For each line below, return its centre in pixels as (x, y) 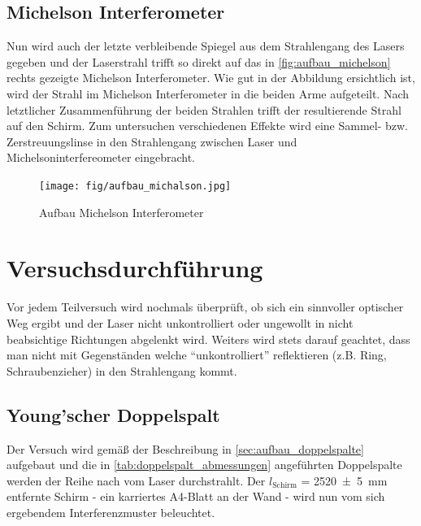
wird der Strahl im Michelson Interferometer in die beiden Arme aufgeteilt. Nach (208, 93)
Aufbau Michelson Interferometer (122, 212)
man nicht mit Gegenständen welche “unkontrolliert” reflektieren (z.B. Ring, (197, 355)
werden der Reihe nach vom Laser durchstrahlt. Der (136, 480)
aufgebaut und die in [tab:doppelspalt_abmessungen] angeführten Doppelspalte (204, 465)
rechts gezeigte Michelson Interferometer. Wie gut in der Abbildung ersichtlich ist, (211, 78)
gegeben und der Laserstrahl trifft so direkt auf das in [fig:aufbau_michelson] (199, 61)
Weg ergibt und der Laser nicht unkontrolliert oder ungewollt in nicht (180, 322)
